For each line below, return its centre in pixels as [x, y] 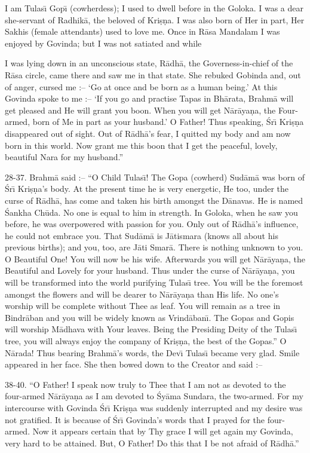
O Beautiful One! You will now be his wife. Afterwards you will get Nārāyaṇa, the [155, 258]
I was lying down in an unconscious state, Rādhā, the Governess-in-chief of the [149, 63]
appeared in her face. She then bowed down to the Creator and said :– [134, 364]
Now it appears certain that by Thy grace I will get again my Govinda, [163, 431]
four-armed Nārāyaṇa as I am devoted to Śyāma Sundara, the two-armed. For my [154, 396]
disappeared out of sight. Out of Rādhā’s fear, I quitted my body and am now [148, 133]
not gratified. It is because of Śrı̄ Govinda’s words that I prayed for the [135, 419]
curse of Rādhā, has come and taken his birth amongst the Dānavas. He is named [154, 200]
